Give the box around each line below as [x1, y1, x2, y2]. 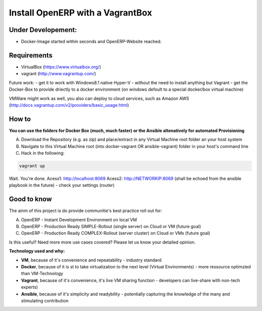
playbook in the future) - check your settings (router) [9, 182, 115, 188]
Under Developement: [9, 26, 77, 34]
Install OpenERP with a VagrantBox [9, 7, 152, 18]
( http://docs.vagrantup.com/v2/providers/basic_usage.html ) [9, 102, 129, 108]
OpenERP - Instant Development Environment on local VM [21, 216, 137, 223]
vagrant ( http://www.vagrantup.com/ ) [21, 71, 97, 77]
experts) [21, 284, 38, 290]
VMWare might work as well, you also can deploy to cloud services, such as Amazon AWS [9, 95, 189, 101]
